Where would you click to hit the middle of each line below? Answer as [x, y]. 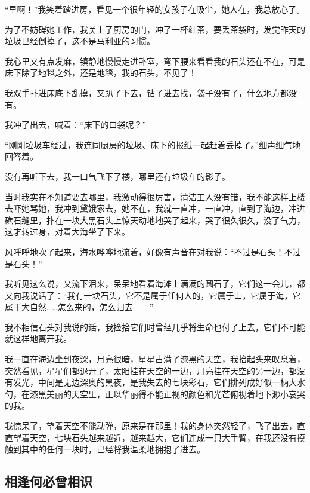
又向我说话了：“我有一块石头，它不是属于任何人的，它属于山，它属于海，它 [153, 295]
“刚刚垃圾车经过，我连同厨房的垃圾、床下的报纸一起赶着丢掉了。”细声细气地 [153, 144]
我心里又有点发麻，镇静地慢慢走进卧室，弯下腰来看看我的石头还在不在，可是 [155, 61]
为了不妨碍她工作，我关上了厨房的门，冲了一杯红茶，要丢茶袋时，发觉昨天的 [155, 29]
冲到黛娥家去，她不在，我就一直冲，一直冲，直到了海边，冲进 [184, 208]
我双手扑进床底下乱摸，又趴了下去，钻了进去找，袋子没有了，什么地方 [142, 92]
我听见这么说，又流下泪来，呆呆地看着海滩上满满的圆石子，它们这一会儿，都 [155, 284]
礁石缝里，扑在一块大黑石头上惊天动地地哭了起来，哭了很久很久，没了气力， [155, 220]
